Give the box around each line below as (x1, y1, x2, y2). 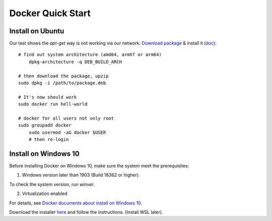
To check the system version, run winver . (9, 181, 95, 187)
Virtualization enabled (22, 191, 67, 197)
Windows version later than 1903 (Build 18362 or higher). (22, 172, 140, 178)
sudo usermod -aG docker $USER (28, 129, 106, 135)
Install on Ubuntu (9, 27, 64, 35)
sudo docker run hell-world (18, 101, 88, 107)
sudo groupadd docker (18, 123, 72, 128)
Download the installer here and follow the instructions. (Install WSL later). (9, 209, 163, 215)
